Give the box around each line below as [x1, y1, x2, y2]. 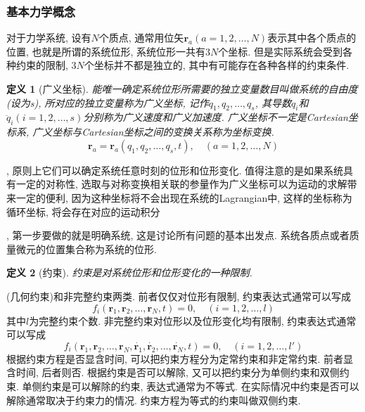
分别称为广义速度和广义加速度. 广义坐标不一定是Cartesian [83, 110, 348, 124]
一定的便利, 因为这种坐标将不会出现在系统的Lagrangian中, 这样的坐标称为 [15, 190, 352, 205]
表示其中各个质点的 [267, 30, 357, 45]
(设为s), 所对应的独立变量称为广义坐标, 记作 [6, 95, 209, 110]
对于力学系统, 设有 [6, 30, 91, 45]
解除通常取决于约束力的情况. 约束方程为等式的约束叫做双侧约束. [6, 392, 301, 407]
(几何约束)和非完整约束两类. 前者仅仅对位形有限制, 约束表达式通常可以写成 [6, 288, 351, 303]
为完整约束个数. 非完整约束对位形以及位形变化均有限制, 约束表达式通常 [29, 313, 357, 328]
